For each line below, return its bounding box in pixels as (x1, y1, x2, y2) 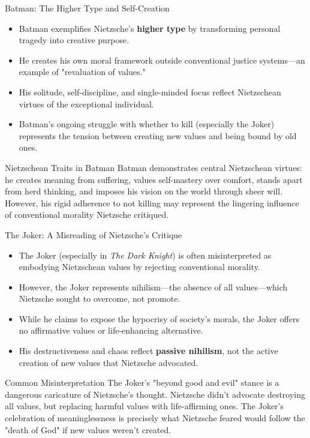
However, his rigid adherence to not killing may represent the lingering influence (5, 196, 299, 209)
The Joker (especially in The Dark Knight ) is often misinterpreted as (19, 248, 272, 261)
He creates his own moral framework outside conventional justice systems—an (19, 53, 305, 66)
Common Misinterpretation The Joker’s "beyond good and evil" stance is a (5, 376, 279, 389)
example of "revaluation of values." (19, 65, 146, 78)
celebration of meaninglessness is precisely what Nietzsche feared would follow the (5, 412, 305, 424)
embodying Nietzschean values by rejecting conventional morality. (19, 260, 260, 273)
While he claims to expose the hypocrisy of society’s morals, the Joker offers (19, 312, 299, 325)
